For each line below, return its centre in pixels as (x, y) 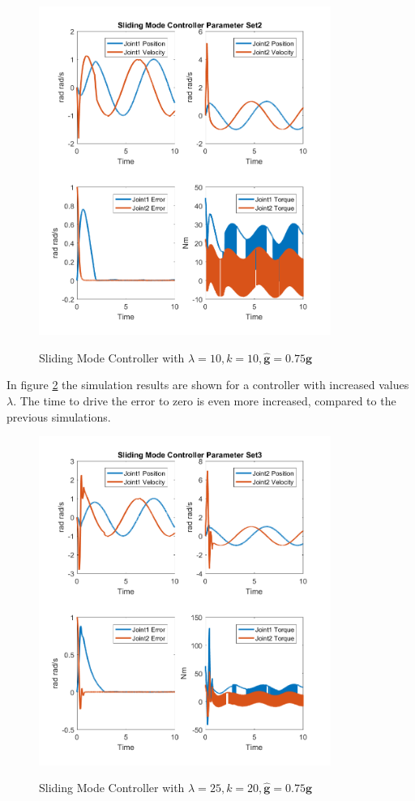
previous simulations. (59, 416)
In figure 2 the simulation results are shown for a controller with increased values (208, 385)
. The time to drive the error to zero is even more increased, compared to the (205, 401)
